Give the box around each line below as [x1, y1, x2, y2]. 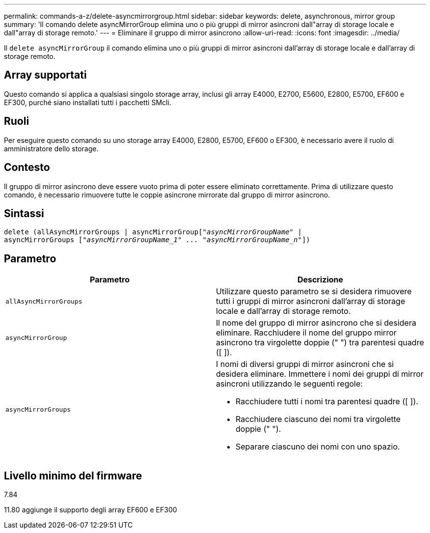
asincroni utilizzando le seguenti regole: [216, 379, 363, 389]
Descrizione [297, 275, 344, 285]
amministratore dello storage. [4, 144, 99, 153]
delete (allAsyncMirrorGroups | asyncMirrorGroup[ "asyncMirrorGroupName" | [4, 228, 302, 236]
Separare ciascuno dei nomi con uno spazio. [236, 442, 400, 452]
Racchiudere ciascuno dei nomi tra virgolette [236, 414, 401, 424]
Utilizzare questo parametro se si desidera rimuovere [216, 286, 412, 297]
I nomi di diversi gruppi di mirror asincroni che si [216, 359, 394, 369]
